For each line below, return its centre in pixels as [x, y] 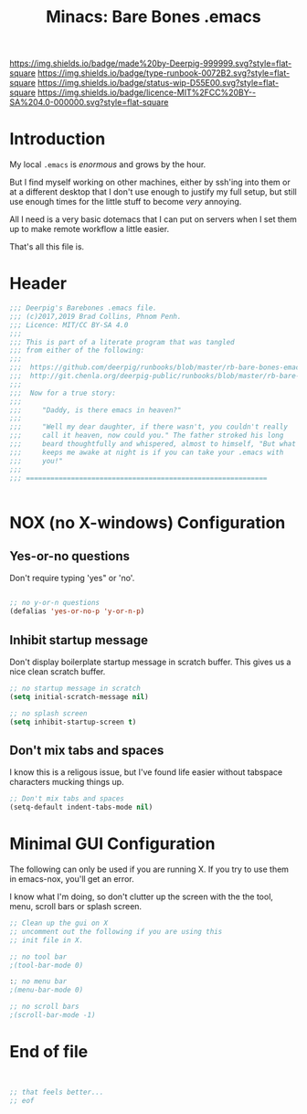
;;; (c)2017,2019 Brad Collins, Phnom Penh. [95, 316]
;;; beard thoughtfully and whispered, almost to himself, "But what [153, 444]
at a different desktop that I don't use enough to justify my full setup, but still [153, 192]
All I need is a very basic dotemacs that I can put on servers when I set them [153, 219]
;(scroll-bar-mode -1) [53, 1015]
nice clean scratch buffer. [58, 672]
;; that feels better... [57, 1092]
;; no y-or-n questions [55, 603]
